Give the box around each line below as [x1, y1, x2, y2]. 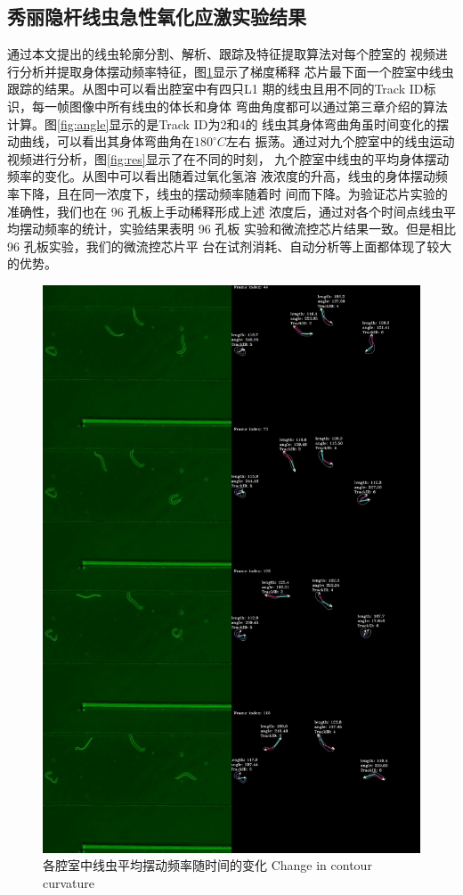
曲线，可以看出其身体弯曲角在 [19, 132, 194, 151]
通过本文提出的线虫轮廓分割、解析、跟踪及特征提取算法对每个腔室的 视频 [7, 45, 435, 63]
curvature [43, 873, 95, 891]
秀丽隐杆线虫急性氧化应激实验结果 [7, 3, 306, 30]
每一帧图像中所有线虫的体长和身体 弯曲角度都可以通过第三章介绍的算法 [31, 96, 448, 115]
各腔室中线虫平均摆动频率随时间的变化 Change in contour [43, 856, 372, 874]
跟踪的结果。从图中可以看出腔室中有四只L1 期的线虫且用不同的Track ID [7, 79, 424, 98]
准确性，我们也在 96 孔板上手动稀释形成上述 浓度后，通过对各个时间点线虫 [7, 201, 443, 220]
